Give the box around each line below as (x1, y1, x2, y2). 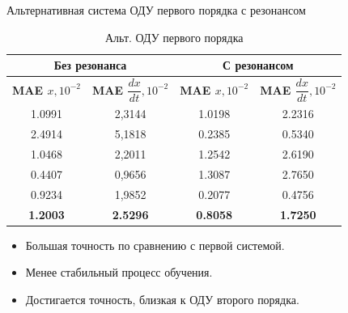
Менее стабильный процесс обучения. (25, 264, 213, 281)
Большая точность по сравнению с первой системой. (25, 236, 285, 253)
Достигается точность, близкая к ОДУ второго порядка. (25, 290, 299, 307)
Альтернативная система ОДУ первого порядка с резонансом (6, 2, 306, 18)
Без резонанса (53, 57, 127, 74)
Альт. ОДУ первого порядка (104, 28, 244, 45)
